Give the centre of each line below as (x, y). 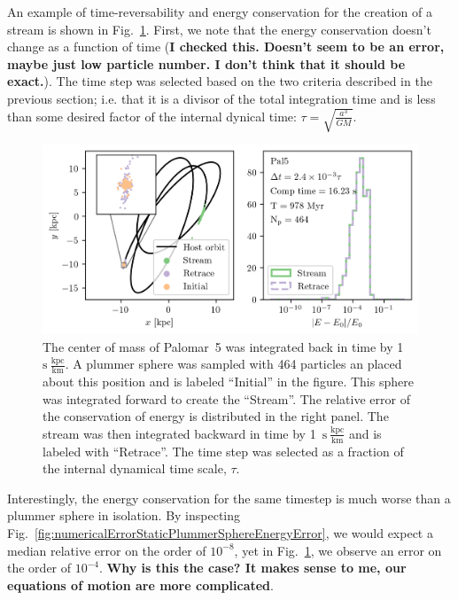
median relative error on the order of (107, 550)
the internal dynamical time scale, (135, 468)
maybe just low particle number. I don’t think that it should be (206, 63)
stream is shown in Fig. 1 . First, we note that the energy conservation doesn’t (219, 29)
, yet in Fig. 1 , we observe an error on (338, 550)
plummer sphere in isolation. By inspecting (124, 515)
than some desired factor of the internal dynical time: (152, 116)
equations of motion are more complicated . (140, 584)
